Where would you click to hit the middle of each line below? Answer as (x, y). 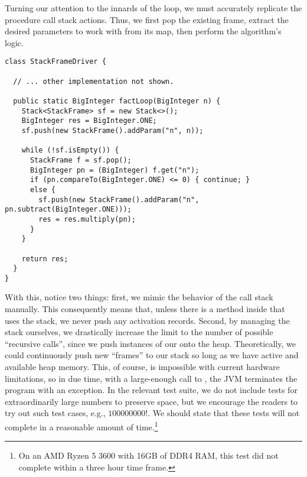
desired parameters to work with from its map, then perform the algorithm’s (143, 31)
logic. (14, 42)
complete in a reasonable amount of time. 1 (81, 426)
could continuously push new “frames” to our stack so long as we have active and (152, 355)
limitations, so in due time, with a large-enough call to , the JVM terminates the (151, 378)
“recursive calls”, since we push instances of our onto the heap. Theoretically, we (150, 343)
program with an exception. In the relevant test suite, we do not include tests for (151, 390)
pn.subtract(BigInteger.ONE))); (68, 210)
